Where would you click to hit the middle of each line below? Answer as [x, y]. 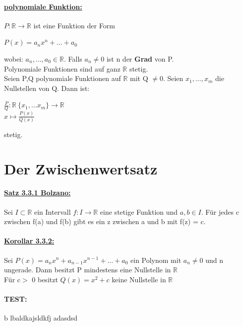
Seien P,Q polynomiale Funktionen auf [62, 78]
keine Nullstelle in [139, 279]
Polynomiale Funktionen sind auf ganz [62, 68]
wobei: [14, 58]
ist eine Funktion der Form [74, 25]
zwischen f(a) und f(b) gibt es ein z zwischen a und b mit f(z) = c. [105, 221]
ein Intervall [53, 211]
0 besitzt [45, 279]
